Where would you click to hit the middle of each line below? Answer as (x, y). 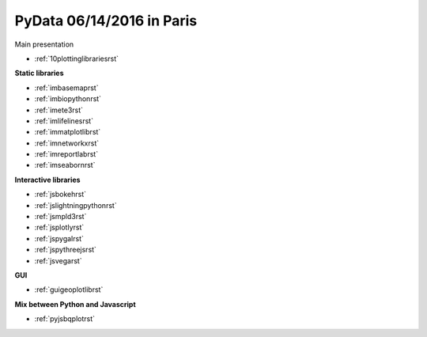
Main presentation (44, 44)
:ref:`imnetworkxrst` (67, 143)
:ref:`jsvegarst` (58, 260)
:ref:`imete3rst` (59, 110)
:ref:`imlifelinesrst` (64, 121)
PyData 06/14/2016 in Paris (106, 21)
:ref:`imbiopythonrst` (68, 99)
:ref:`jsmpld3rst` (60, 217)
